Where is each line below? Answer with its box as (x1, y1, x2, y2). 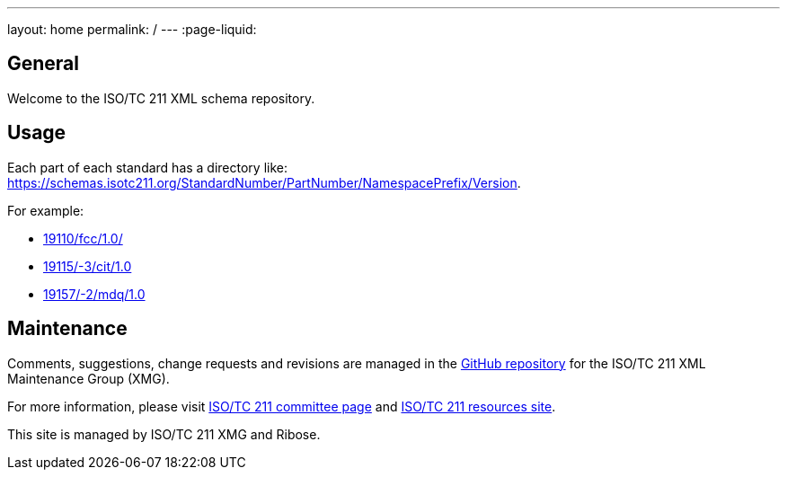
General (7, 52, 80, 75)
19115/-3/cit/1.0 (43, 258, 132, 274)
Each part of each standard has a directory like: (7, 159, 288, 175)
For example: (7, 202, 84, 218)
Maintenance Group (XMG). (7, 370, 170, 386)
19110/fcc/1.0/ (43, 230, 123, 246)
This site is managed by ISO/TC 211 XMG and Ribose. (7, 426, 321, 442)
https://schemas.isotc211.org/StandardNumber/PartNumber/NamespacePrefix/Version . (7, 174, 521, 190)
